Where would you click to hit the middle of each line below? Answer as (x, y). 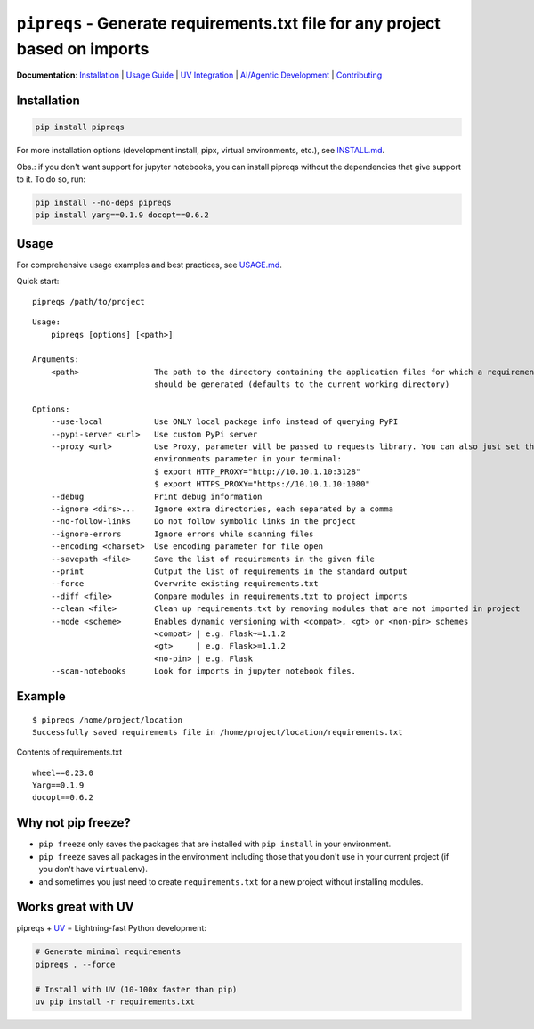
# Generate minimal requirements (108, 952)
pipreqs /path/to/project (89, 302)
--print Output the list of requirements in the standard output (229, 571)
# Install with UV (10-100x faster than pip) (136, 989)
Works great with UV (75, 907)
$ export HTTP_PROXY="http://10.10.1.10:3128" (258, 471)
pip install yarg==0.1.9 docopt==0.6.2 (122, 215)
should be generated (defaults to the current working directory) (302, 384)
